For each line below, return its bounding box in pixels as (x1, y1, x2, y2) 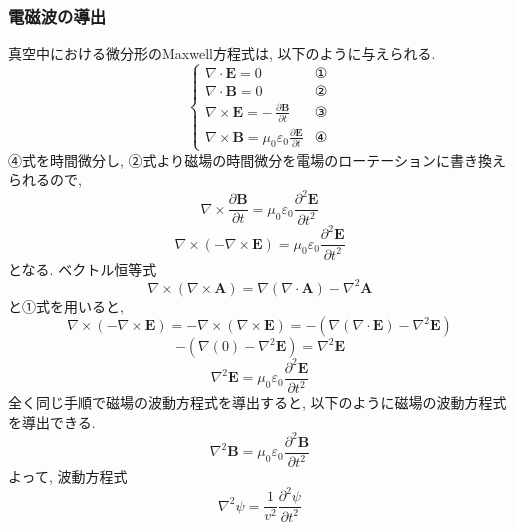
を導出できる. (8, 411, 96, 432)
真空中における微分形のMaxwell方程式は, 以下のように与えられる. (8, 43, 436, 64)
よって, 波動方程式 (8, 466, 128, 487)
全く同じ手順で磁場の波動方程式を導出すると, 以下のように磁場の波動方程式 (8, 392, 507, 413)
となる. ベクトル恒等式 (8, 258, 157, 279)
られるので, (8, 169, 82, 190)
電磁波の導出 (8, 3, 107, 28)
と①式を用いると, (8, 295, 124, 316)
